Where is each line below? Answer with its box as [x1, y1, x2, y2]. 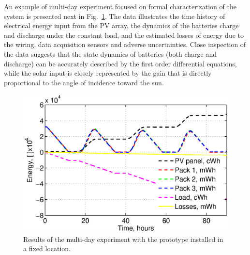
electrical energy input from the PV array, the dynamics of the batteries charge [4, 20, 239, 31]
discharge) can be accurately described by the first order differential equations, [4, 58, 237, 68]
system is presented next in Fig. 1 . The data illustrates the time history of [4, 11, 225, 21]
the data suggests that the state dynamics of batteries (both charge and [4, 48, 217, 59]
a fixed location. [23, 243, 71, 254]
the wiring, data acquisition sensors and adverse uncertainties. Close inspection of [4, 39, 246, 49]
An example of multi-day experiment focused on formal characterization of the [4, 1, 236, 11]
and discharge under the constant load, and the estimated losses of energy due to [4, 30, 244, 40]
